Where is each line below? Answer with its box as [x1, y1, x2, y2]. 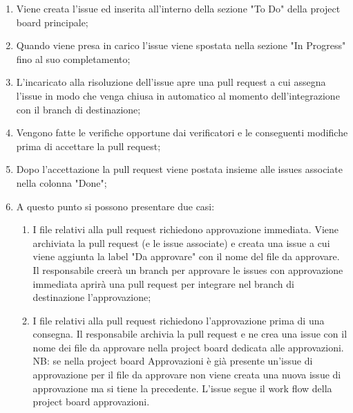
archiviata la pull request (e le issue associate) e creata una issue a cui [32, 235, 330, 250]
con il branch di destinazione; [16, 102, 141, 116]
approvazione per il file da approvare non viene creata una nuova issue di [32, 367, 341, 382]
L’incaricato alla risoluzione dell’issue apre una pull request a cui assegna [16, 75, 326, 89]
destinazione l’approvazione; [32, 290, 151, 304]
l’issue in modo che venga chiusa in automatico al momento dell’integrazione [16, 88, 340, 102]
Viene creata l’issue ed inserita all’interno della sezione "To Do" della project [16, 1, 341, 15]
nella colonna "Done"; [16, 175, 107, 190]
